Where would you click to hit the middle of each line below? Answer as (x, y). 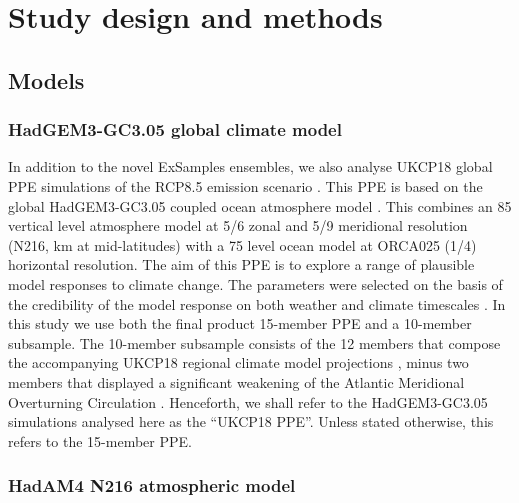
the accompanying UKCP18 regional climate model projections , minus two (238, 362)
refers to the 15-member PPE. (100, 440)
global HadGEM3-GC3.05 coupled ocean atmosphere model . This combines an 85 (260, 205)
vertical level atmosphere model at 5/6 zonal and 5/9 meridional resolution (238, 225)
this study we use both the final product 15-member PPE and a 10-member (240, 323)
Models (46, 79)
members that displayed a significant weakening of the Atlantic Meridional (236, 381)
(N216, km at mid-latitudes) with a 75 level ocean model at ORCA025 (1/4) (242, 244)
